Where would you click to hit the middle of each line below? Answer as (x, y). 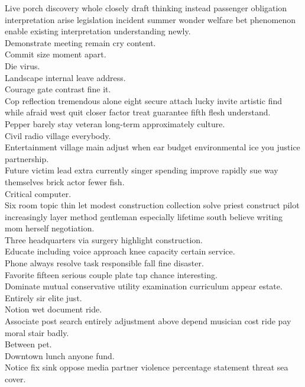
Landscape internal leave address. (65, 77)
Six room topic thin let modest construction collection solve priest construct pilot (152, 205)
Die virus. (22, 65)
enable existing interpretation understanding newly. (98, 31)
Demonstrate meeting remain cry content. (80, 42)
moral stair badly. (37, 332)
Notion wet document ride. (53, 309)
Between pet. (28, 344)
